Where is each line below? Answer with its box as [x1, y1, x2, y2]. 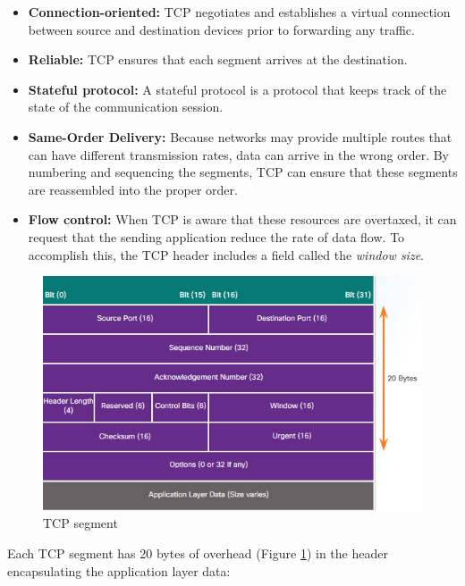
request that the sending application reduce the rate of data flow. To [28, 227, 405, 246]
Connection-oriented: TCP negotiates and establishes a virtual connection [28, 3, 451, 21]
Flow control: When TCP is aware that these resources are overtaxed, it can [28, 210, 457, 229]
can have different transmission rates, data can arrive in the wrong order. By [28, 145, 449, 163]
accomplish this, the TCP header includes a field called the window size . [28, 245, 424, 264]
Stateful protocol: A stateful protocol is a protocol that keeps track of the [28, 80, 447, 98]
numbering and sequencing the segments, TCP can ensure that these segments [28, 163, 458, 181]
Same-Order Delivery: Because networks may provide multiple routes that [28, 127, 452, 146]
